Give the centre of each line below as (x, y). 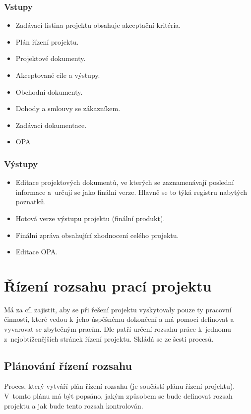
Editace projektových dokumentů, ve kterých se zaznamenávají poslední (125, 182)
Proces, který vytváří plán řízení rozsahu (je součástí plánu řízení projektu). (120, 386)
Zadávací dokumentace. (51, 125)
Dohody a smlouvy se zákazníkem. (68, 108)
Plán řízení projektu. (47, 41)
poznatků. (31, 202)
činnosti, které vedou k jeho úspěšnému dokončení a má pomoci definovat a (119, 319)
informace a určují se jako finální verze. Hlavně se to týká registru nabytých (131, 192)
